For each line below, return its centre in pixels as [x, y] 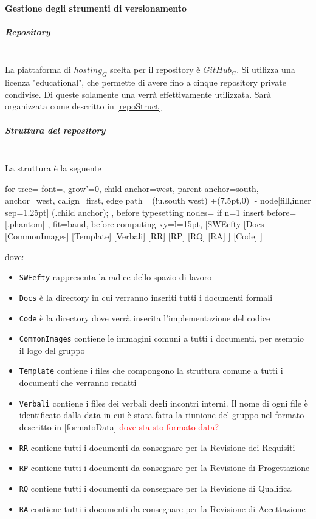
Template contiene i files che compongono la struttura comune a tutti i [151, 370]
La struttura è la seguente [53, 168]
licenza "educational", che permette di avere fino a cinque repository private [146, 82]
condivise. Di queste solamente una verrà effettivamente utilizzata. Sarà [138, 94]
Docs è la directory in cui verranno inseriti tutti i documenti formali [146, 297]
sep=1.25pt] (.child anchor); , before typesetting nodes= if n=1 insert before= [151, 212]
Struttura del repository [55, 130]
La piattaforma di [38, 70]
